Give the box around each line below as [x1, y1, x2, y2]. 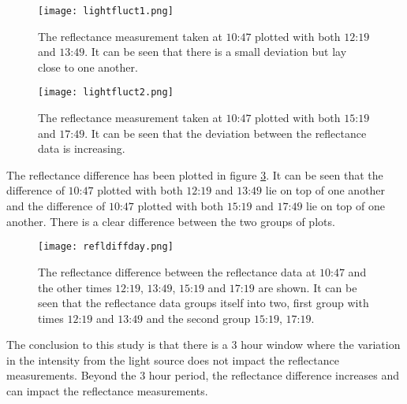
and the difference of [6, 198, 106, 214]
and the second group [146, 309, 251, 326]
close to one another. [38, 58, 138, 75]
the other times [38, 279, 112, 295]
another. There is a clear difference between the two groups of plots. [6, 213, 335, 229]
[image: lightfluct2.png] [38, 87, 174, 98]
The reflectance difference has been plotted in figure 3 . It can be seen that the [6, 166, 383, 183]
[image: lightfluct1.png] [38, 6, 174, 17]
